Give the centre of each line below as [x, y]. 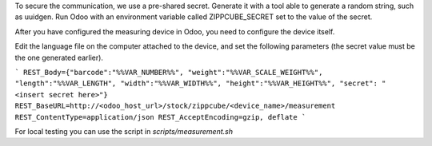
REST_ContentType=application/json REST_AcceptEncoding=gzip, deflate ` [160, 117]
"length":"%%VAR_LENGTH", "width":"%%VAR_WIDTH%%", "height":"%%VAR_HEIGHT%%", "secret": [196, 83]
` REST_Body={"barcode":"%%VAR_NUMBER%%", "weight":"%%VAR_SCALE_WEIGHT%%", [169, 72]
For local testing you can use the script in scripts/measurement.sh [124, 131]
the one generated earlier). [59, 57]
